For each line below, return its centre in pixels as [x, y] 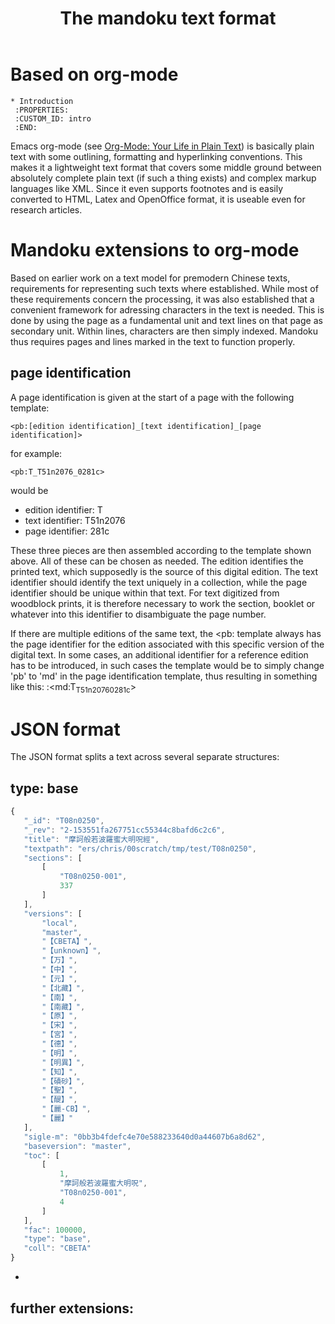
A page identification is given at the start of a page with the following [152, 397]
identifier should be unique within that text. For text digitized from [145, 593]
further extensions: [72, 1308]
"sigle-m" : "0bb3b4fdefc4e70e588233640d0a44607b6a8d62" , [145, 1137]
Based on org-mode [94, 74]
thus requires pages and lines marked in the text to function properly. [153, 341]
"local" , [59, 923]
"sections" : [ [53, 858]
